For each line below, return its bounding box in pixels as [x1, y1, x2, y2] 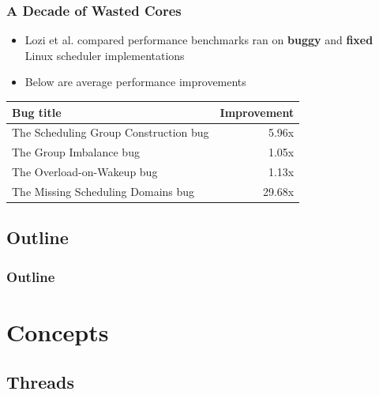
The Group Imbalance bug [12, 144, 140, 160]
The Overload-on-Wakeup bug [12, 164, 158, 180]
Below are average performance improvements [24, 73, 246, 90]
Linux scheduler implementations [24, 47, 185, 63]
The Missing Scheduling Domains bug [12, 182, 195, 199]
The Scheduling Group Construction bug [12, 124, 209, 141]
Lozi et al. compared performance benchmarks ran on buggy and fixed [24, 32, 373, 48]
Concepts [6, 315, 109, 348]
